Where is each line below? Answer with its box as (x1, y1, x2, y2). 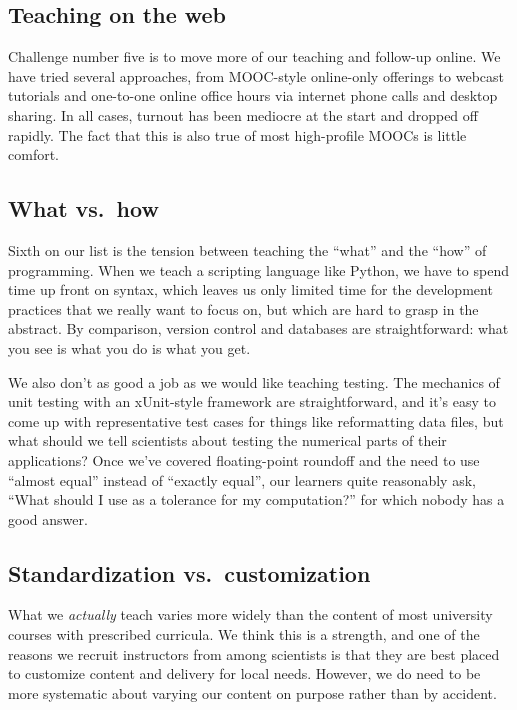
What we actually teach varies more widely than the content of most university (8, 604, 493, 625)
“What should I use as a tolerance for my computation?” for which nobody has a (8, 489, 505, 510)
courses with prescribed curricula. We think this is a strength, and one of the (8, 624, 480, 645)
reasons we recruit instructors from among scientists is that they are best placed (8, 643, 500, 664)
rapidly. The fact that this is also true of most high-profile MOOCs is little (8, 124, 467, 145)
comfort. (8, 144, 59, 165)
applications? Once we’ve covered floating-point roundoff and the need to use (8, 449, 480, 470)
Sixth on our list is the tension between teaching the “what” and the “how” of (8, 239, 487, 260)
